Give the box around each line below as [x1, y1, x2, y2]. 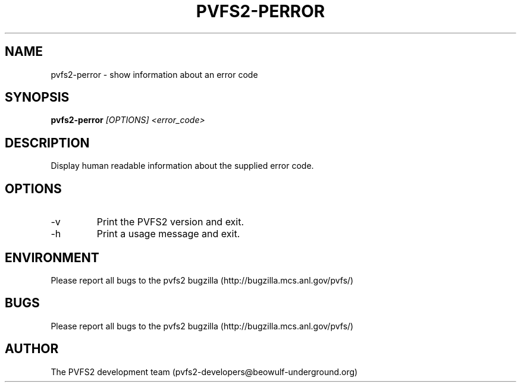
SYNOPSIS [5, 90, 70, 105]
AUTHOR [5, 341, 59, 357]
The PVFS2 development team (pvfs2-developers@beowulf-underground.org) [51, 366, 358, 377]
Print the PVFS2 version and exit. [96, 216, 244, 228]
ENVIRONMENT [5, 250, 99, 265]
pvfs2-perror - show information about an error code [51, 69, 258, 80]
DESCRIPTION [5, 135, 90, 150]
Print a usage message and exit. [96, 228, 240, 240]
